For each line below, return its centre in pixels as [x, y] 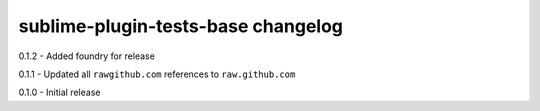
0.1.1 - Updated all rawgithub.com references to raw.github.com [157, 74]
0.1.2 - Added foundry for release [86, 56]
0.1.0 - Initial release [59, 92]
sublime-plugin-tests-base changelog [181, 26]
